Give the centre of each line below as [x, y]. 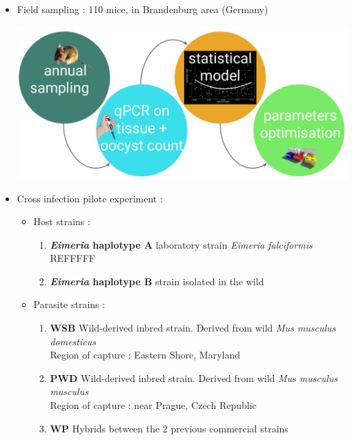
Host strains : [62, 221]
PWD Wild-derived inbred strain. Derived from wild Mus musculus [194, 377]
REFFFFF [72, 258]
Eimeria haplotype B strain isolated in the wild [157, 281]
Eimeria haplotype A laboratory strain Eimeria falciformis [181, 244]
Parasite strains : [69, 304]
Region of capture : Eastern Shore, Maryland [145, 355]
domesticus [73, 341]
